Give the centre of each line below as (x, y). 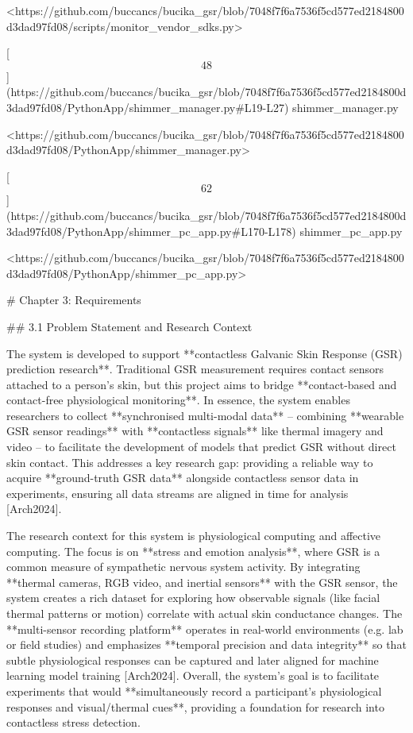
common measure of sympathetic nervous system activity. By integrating (183, 567)
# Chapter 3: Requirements (74, 300)
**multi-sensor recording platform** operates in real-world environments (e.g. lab (205, 629)
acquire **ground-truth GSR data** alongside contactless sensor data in (183, 478)
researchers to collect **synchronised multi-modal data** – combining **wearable (205, 415)
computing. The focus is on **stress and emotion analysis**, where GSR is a (193, 551)
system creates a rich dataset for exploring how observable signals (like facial (193, 598)
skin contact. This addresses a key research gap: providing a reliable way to (190, 462)
